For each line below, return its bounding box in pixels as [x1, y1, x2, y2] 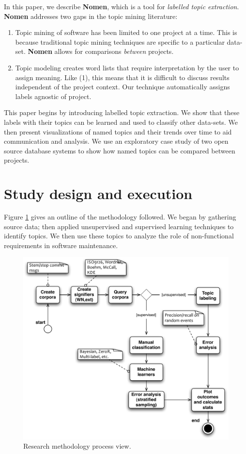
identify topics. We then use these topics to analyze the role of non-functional [4, 231, 234, 241]
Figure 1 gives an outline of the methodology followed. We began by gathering [4, 212, 236, 222]
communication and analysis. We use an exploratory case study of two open [4, 136, 229, 146]
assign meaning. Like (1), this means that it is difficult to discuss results [15, 72, 230, 82]
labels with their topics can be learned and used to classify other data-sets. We [4, 117, 238, 127]
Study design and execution [4, 184, 193, 203]
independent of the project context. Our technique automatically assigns [15, 82, 230, 92]
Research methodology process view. [23, 441, 131, 451]
